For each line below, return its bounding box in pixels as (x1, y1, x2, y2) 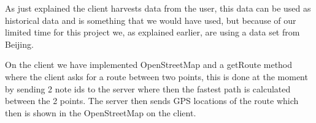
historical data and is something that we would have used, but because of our (5, 13, 296, 26)
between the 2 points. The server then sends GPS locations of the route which (5, 94, 299, 107)
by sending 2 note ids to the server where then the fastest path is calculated (5, 82, 291, 95)
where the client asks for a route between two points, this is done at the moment (5, 70, 308, 83)
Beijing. (5, 37, 34, 50)
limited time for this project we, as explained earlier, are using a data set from (5, 26, 300, 39)
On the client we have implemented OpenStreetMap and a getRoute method (5, 58, 293, 71)
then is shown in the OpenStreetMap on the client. (5, 106, 196, 119)
